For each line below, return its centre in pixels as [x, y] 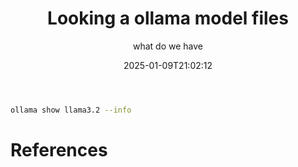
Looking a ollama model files [168, 18]
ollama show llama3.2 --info [71, 110]
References [59, 150]
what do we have [167, 46]
